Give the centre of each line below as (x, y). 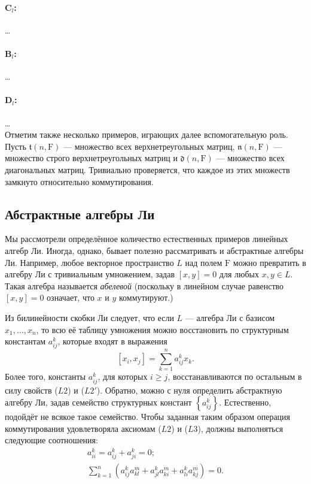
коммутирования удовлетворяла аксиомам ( (83, 428)
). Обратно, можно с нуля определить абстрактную (189, 390)
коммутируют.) (146, 297)
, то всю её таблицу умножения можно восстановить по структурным (162, 329)
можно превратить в (269, 262)
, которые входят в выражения (112, 341)
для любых (239, 274)
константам (25, 341)
